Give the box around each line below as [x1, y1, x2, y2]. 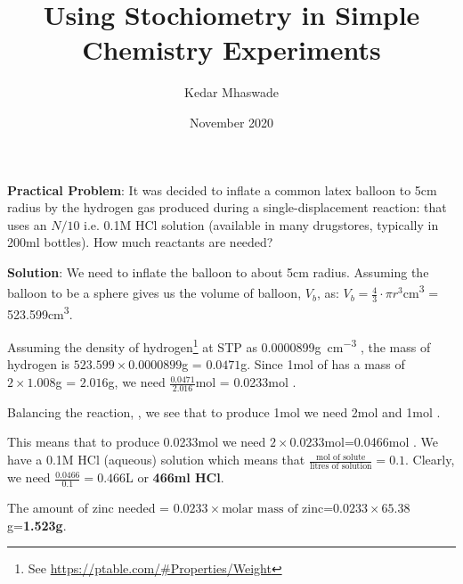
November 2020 [189, 112, 274, 131]
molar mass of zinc [222, 503, 324, 516]
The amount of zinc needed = [7, 498, 169, 517]
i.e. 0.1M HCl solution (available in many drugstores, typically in [84, 215, 439, 234]
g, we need [108, 373, 166, 391]
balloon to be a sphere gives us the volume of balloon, [7, 284, 302, 302]
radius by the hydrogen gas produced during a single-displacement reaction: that [7, 198, 447, 217]
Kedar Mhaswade [184, 83, 279, 102]
